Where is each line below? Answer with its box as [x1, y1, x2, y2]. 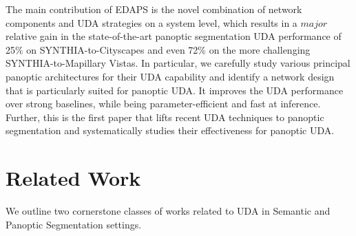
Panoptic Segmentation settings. [6, 217, 142, 231]
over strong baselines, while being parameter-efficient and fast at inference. [6, 96, 321, 111]
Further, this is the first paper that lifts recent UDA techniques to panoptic [6, 109, 324, 124]
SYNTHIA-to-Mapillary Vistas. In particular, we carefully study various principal [6, 56, 350, 70]
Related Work [6, 164, 141, 192]
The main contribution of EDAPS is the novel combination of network [6, 2, 302, 16]
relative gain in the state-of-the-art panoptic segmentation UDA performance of [6, 29, 342, 43]
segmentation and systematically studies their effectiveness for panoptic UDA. [6, 123, 335, 138]
